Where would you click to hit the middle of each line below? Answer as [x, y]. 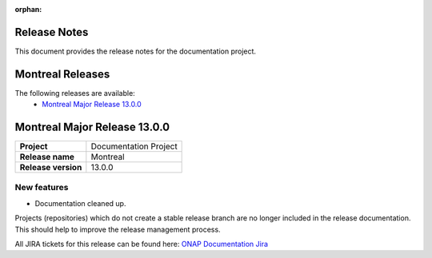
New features [42, 188]
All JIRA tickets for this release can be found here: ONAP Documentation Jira [141, 244]
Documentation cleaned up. [80, 203]
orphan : [28, 9]
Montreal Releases [62, 74]
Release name [47, 157]
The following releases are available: [75, 93]
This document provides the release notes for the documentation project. [135, 51]
